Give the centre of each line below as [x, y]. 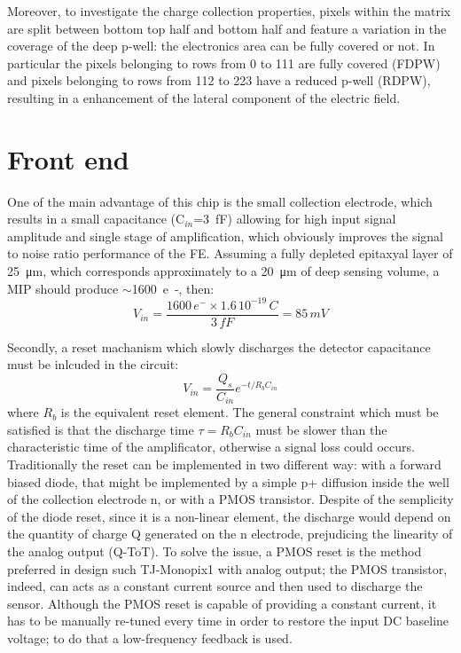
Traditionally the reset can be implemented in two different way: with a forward [224, 464]
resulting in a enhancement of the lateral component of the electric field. [204, 97]
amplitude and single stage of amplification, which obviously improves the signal [225, 236]
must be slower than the [321, 429]
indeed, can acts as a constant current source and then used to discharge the [215, 586]
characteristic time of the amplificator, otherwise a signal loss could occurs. [211, 447]
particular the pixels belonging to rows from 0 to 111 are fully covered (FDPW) [224, 63]
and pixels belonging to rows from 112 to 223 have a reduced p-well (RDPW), [219, 80]
